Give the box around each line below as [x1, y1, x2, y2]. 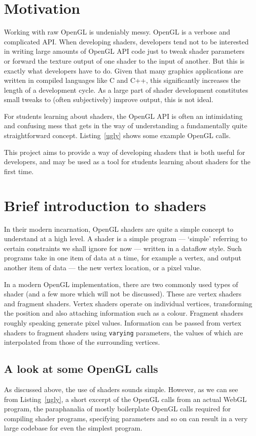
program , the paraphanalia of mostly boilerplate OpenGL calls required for [4, 403, 231, 414]
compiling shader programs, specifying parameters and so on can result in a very [4, 413, 248, 423]
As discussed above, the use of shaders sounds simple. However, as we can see [4, 384, 238, 394]
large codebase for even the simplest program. [4, 423, 143, 433]
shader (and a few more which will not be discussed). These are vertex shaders [4, 289, 242, 299]
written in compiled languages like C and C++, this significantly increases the [4, 75, 241, 85]
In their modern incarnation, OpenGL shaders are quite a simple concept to [4, 223, 234, 234]
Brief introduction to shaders [4, 195, 206, 215]
